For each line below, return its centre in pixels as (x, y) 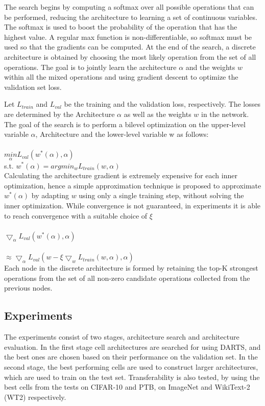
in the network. (225, 114)
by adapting (50, 195)
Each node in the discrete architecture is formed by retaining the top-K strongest (131, 268)
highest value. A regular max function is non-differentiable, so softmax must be (128, 37)
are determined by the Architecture (59, 114)
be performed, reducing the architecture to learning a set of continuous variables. (131, 17)
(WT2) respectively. (35, 397)
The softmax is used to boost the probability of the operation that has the (121, 27)
